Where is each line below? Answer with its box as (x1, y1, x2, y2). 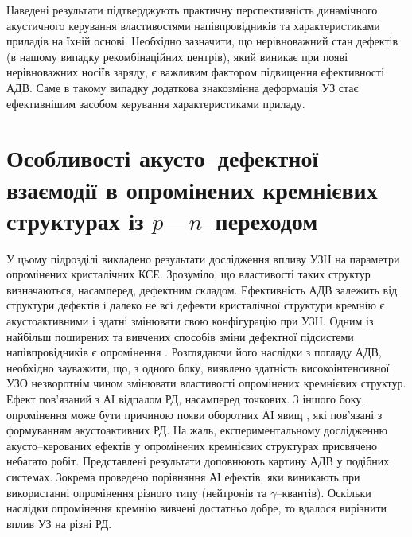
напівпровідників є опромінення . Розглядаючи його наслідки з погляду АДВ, (6, 344, 382, 360)
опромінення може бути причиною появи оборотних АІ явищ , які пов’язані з (6, 406, 383, 422)
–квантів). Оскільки (276, 484, 371, 500)
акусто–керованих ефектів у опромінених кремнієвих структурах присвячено (6, 437, 378, 453)
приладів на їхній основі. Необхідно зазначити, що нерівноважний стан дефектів (6, 33, 398, 49)
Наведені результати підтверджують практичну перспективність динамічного (6, 2, 378, 18)
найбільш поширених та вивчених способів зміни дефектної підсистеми (6, 328, 354, 344)
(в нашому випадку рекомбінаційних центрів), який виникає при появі (6, 48, 348, 64)
